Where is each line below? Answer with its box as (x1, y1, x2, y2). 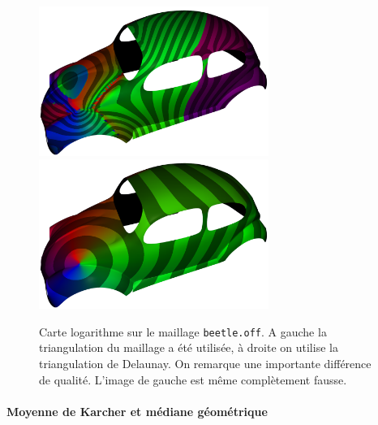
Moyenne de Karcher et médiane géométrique (6, 402, 268, 419)
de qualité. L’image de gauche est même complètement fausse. (39, 371, 347, 388)
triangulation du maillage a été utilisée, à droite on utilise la (39, 339, 338, 356)
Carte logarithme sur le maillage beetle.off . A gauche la (39, 323, 327, 340)
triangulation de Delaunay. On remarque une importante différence (39, 355, 372, 372)
